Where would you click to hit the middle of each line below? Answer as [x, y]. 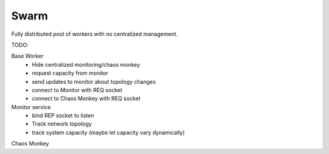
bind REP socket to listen [63, 116]
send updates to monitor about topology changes [94, 81]
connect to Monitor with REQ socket [77, 90]
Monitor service [31, 107]
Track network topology [62, 124]
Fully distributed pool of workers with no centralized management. [94, 34]
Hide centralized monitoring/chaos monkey [86, 64]
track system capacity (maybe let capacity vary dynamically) [108, 132]
